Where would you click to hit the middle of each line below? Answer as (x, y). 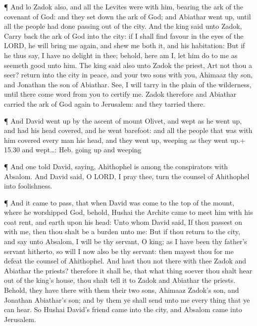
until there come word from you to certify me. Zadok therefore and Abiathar (120, 94)
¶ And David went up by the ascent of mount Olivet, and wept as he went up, (123, 120)
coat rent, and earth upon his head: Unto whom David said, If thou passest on (123, 222)
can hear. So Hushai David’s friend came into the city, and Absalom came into (123, 309)
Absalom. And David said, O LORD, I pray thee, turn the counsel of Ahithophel (127, 176)
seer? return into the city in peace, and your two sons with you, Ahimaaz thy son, (128, 75)
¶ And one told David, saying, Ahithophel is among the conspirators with (116, 166)
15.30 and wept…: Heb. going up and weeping (73, 150)
